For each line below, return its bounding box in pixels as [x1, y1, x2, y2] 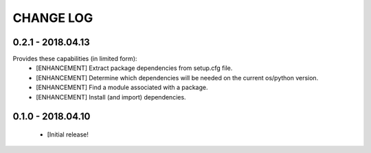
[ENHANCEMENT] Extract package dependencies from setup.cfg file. [36, 64, 233, 72]
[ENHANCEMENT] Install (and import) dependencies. [36, 93, 186, 101]
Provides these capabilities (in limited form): [12, 55, 137, 63]
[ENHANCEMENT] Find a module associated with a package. [36, 83, 208, 92]
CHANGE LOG [12, 10, 93, 25]
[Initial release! [47, 130, 89, 139]
